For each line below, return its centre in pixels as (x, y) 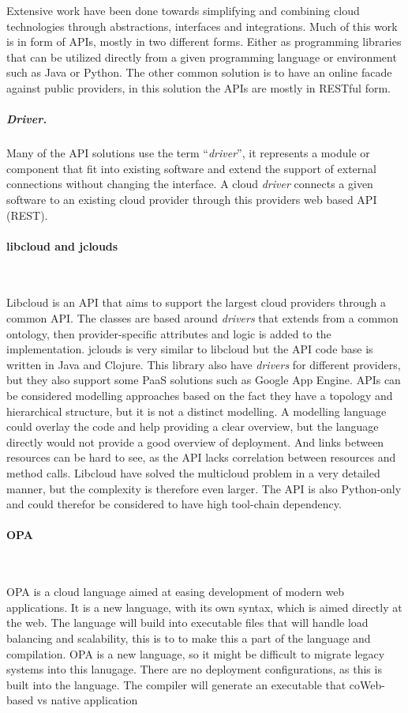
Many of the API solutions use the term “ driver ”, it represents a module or (188, 153)
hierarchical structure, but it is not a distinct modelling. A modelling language (197, 411)
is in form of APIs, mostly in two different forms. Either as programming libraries (204, 41)
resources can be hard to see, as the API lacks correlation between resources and (201, 457)
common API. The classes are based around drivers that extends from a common (202, 318)
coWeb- (367, 684)
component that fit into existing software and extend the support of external (191, 168)
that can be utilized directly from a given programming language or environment (202, 57)
